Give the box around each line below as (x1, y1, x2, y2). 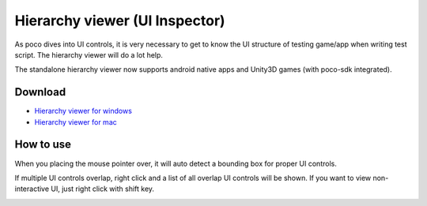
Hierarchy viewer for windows (34, 107, 132, 116)
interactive (14, 184, 50, 193)
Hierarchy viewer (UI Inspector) (14, 12, 225, 29)
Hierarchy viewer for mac (34, 117, 118, 126)
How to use (14, 138, 71, 152)
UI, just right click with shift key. (51, 184, 154, 193)
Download (14, 85, 66, 99)
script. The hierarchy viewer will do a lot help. (14, 50, 164, 59)
